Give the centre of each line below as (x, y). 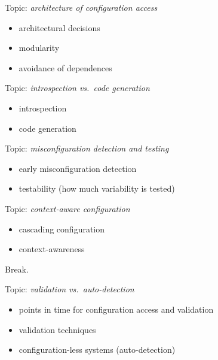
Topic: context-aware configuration (67, 208)
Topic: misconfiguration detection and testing (87, 148)
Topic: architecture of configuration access (81, 7)
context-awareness (52, 249)
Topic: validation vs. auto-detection (70, 289)
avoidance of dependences (65, 67)
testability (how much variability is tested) (97, 188)
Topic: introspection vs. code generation (77, 88)
